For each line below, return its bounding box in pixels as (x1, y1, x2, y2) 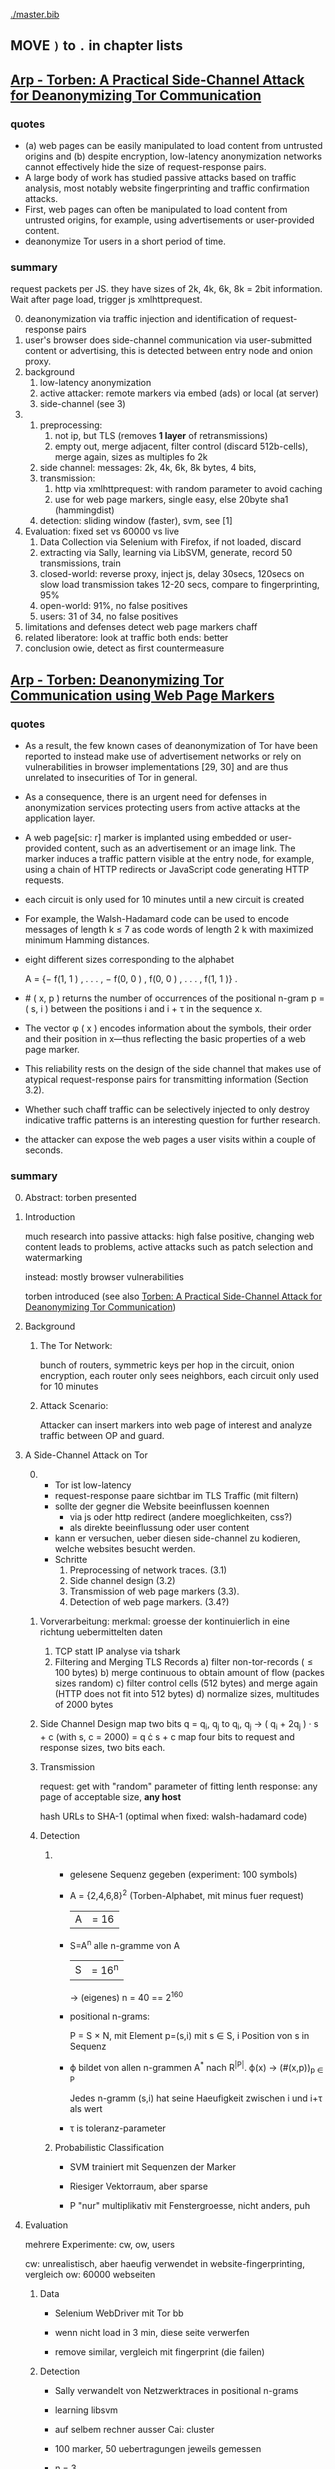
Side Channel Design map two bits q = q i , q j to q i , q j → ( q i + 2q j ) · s (39, 1718, 319, 1733)
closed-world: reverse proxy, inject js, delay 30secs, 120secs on (39, 568, 305, 580)
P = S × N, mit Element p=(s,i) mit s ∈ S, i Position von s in (69, 2030, 310, 2042)
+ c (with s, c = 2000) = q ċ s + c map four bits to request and (39, 1731, 295, 1743)
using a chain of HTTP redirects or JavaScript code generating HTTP (24, 864, 310, 876)
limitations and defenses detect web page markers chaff (24, 621, 258, 633)
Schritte (54, 1554, 88, 1566)
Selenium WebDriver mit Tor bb (54, 2307, 184, 2319)
